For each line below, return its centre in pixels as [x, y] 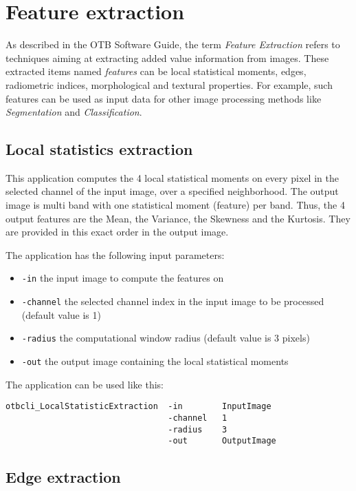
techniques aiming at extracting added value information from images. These [167, 58]
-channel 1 [198, 418]
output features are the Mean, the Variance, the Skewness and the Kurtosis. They [178, 218]
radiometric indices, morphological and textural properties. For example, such [169, 84]
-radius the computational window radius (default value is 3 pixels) [166, 338]
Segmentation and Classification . [74, 112]
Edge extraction [63, 477]
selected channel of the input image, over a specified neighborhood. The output [172, 191]
